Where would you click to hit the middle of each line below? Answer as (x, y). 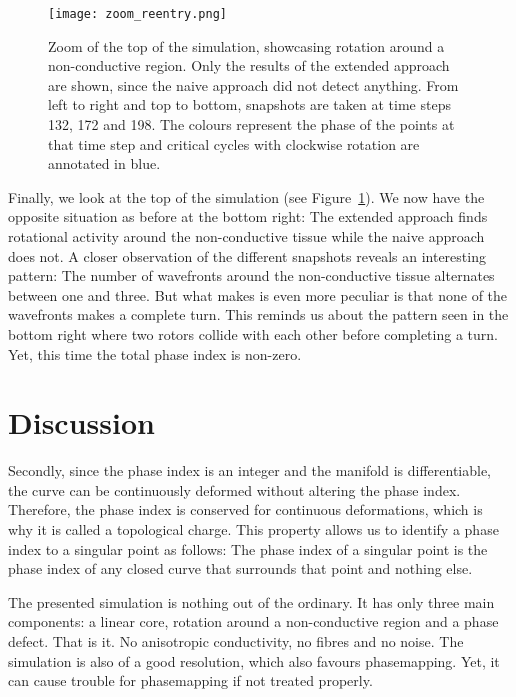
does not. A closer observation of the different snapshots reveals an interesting (247, 255)
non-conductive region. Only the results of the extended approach (249, 65)
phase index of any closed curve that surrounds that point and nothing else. (240, 568)
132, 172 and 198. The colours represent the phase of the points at (251, 124)
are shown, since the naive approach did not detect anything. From (253, 84)
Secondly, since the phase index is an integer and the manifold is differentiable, (250, 470)
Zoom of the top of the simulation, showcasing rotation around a (246, 45)
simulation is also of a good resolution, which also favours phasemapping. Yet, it (254, 660)
